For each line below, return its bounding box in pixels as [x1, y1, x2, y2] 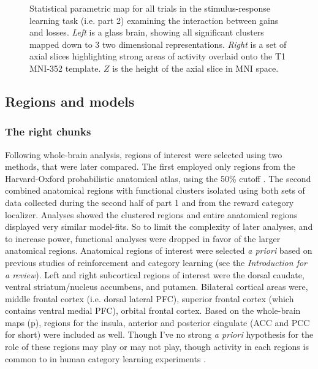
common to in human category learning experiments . [5, 352, 206, 365]
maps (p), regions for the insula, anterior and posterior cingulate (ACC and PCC [5, 316, 310, 329]
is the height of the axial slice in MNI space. [112, 61, 279, 74]
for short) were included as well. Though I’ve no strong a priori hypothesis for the [5, 328, 314, 341]
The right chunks [5, 124, 91, 139]
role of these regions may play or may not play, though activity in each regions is [5, 340, 309, 353]
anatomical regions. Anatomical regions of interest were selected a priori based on [5, 244, 312, 257]
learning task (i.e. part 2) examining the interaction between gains [29, 13, 279, 26]
